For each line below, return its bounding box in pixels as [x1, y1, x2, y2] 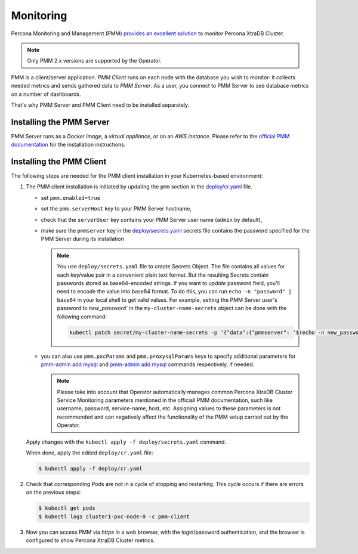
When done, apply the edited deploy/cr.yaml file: [26, 449, 153, 456]
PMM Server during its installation [41, 236, 125, 243]
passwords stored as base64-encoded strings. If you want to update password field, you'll [57, 280, 280, 286]
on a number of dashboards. [11, 90, 81, 98]
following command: [57, 313, 107, 320]
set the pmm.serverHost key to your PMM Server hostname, [41, 205, 192, 212]
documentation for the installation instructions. [11, 141, 126, 148]
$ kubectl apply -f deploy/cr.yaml [38, 465, 143, 472]
